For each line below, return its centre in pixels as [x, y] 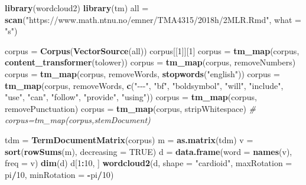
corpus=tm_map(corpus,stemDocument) [78, 120]
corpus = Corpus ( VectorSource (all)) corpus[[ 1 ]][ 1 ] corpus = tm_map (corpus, [152, 50]
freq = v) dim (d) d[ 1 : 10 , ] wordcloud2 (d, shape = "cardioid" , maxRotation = [149, 163]
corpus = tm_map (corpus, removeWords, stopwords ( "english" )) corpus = [142, 73]
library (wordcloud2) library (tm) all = [77, 8]
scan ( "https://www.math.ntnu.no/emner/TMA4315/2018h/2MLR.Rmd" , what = [153, 19]
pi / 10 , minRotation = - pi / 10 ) [59, 174]
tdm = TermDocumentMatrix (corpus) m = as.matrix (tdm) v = [129, 139]
